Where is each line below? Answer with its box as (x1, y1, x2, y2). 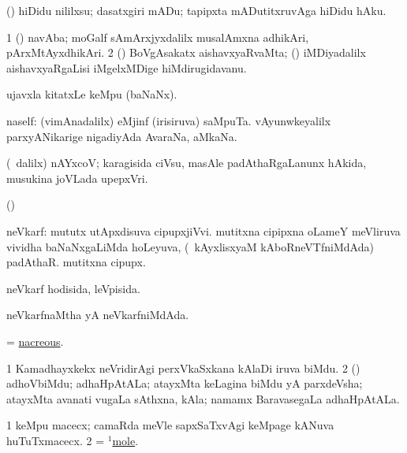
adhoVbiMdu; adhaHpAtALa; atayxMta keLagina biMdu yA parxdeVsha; (6, 375, 363, 392)
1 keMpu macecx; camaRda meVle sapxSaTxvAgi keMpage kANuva (6, 417, 334, 433)
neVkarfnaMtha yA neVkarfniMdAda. (6, 306, 189, 323)
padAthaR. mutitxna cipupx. (6, 254, 146, 270)
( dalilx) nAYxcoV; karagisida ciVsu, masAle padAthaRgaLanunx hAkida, (6, 154, 367, 171)
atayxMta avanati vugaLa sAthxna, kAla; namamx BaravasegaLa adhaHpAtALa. (6, 390, 400, 407)
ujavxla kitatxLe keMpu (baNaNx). (6, 86, 177, 102)
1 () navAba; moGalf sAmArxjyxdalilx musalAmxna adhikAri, (6, 28, 309, 45)
